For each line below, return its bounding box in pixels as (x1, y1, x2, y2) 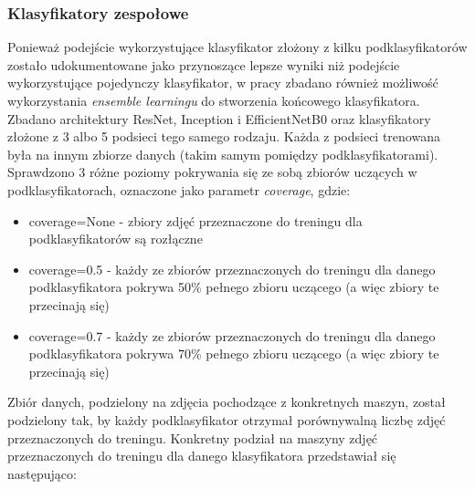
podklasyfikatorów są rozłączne (28, 229, 203, 248)
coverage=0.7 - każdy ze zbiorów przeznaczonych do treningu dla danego (28, 326, 436, 345)
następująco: (7, 463, 77, 483)
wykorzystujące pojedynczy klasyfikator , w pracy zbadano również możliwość (7, 73, 438, 92)
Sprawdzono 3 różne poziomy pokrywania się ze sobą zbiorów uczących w (7, 162, 417, 182)
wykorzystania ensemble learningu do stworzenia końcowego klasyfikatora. (7, 91, 420, 109)
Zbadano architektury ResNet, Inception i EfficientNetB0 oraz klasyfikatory (7, 109, 431, 128)
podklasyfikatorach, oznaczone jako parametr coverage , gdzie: (7, 180, 351, 199)
